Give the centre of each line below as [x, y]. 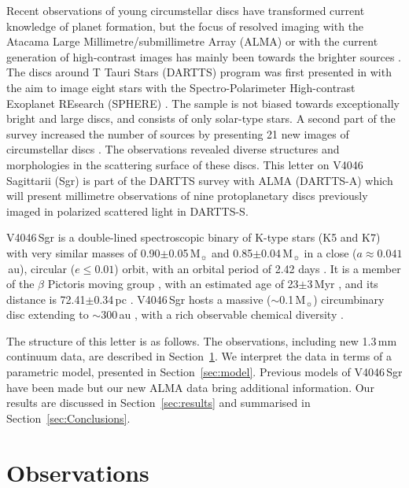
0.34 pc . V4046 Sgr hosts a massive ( [182, 299]
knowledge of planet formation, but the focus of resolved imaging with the [185, 26]
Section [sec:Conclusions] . [68, 418]
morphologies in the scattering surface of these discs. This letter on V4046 [185, 164]
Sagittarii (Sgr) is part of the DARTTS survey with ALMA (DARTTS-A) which [200, 180]
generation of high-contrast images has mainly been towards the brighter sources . [204, 56]
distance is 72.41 [46, 299]
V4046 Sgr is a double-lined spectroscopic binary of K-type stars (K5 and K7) [193, 237]
